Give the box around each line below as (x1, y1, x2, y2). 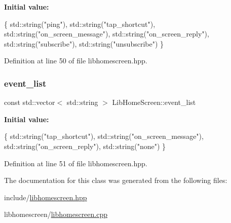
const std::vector (4, 97, 55, 107)
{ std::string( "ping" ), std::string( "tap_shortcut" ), (4, 18, 156, 29)
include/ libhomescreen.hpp (4, 192, 87, 202)
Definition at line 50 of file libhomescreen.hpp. (4, 55, 147, 66)
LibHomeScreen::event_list (112, 97, 196, 107)
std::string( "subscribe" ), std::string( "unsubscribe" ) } (4, 38, 164, 49)
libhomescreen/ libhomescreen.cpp (4, 209, 108, 219)
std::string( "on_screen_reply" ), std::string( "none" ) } (4, 140, 166, 151)
